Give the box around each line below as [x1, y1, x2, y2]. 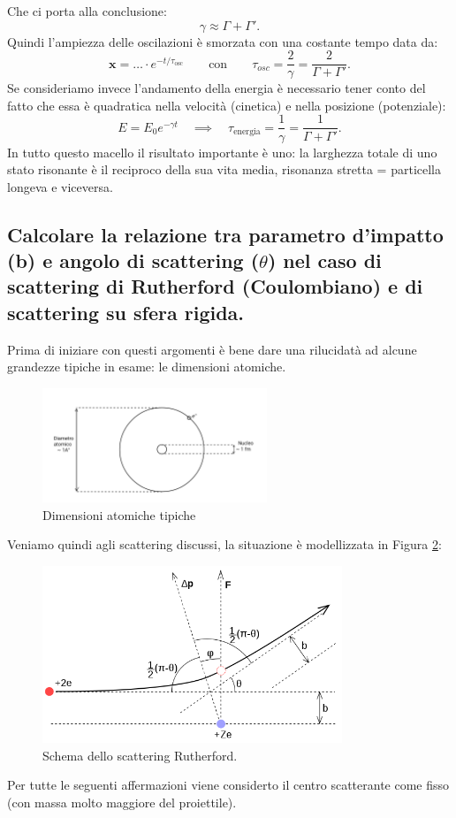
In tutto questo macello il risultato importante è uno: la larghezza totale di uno [7, 142, 437, 161]
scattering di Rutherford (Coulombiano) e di [7, 272, 423, 300]
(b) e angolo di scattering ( [7, 247, 260, 274]
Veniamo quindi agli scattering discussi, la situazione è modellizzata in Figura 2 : [7, 535, 442, 554]
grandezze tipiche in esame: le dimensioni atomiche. [7, 357, 286, 376]
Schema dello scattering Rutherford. [42, 745, 238, 764]
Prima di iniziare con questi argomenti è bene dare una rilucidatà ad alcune [7, 340, 417, 358]
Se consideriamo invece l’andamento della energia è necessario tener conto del [7, 79, 426, 97]
